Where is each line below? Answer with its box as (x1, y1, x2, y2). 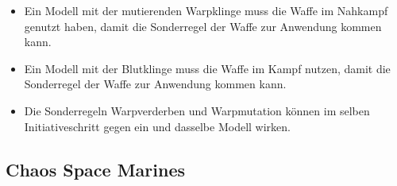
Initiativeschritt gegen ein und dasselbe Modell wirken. (24, 118, 291, 134)
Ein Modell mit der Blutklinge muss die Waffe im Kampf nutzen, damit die (24, 60, 391, 76)
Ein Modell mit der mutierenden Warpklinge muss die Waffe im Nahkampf (24, 2, 388, 18)
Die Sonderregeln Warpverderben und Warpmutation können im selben (24, 102, 370, 118)
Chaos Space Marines (6, 157, 186, 181)
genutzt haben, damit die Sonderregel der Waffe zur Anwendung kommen (24, 17, 382, 34)
